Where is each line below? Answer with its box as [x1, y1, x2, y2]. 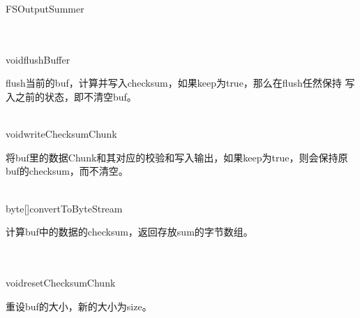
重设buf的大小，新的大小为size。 [6, 298, 152, 313]
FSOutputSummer [6, 1, 84, 15]
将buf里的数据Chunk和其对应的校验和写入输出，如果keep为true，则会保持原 [6, 150, 348, 164]
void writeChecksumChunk [6, 127, 117, 141]
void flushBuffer [6, 52, 70, 66]
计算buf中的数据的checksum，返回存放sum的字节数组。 [6, 224, 253, 239]
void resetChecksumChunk [6, 275, 116, 289]
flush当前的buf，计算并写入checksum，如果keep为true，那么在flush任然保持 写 [6, 75, 355, 90]
